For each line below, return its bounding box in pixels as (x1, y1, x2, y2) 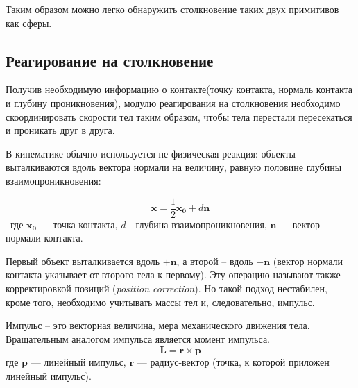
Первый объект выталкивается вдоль (6, 253, 160, 268)
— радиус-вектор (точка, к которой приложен (137, 355, 330, 369)
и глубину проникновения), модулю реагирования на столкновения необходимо (6, 95, 341, 110)
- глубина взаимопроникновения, (129, 217, 267, 231)
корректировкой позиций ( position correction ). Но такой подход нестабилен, (6, 280, 327, 295)
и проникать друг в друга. (6, 123, 115, 137)
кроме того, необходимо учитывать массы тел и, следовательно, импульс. (6, 294, 315, 309)
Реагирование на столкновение (6, 49, 214, 71)
